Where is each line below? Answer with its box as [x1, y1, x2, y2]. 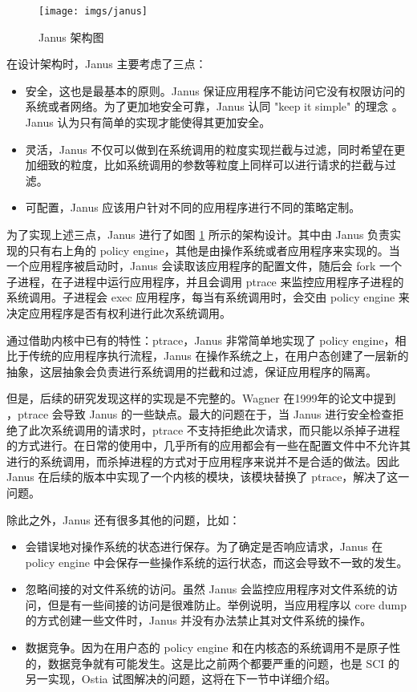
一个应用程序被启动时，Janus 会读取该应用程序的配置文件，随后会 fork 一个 [6, 257, 403, 274]
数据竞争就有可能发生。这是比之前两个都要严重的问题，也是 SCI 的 [47, 654, 400, 671]
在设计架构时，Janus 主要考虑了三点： [6, 55, 207, 72]
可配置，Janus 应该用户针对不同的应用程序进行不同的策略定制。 [25, 199, 361, 216]
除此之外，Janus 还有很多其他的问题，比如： [6, 511, 241, 528]
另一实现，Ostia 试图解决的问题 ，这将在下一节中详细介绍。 [25, 670, 337, 687]
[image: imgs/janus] [38, 6, 148, 17]
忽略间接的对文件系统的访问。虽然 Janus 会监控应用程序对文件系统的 [25, 581, 387, 597]
